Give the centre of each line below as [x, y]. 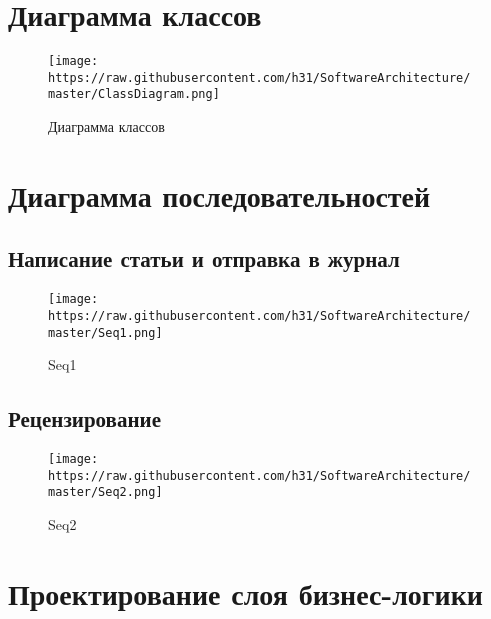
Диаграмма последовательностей [219, 194]
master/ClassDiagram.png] [134, 94]
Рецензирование [84, 418]
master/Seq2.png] [105, 492]
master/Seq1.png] [105, 332]
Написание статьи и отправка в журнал [204, 258]
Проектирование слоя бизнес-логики [245, 592]
